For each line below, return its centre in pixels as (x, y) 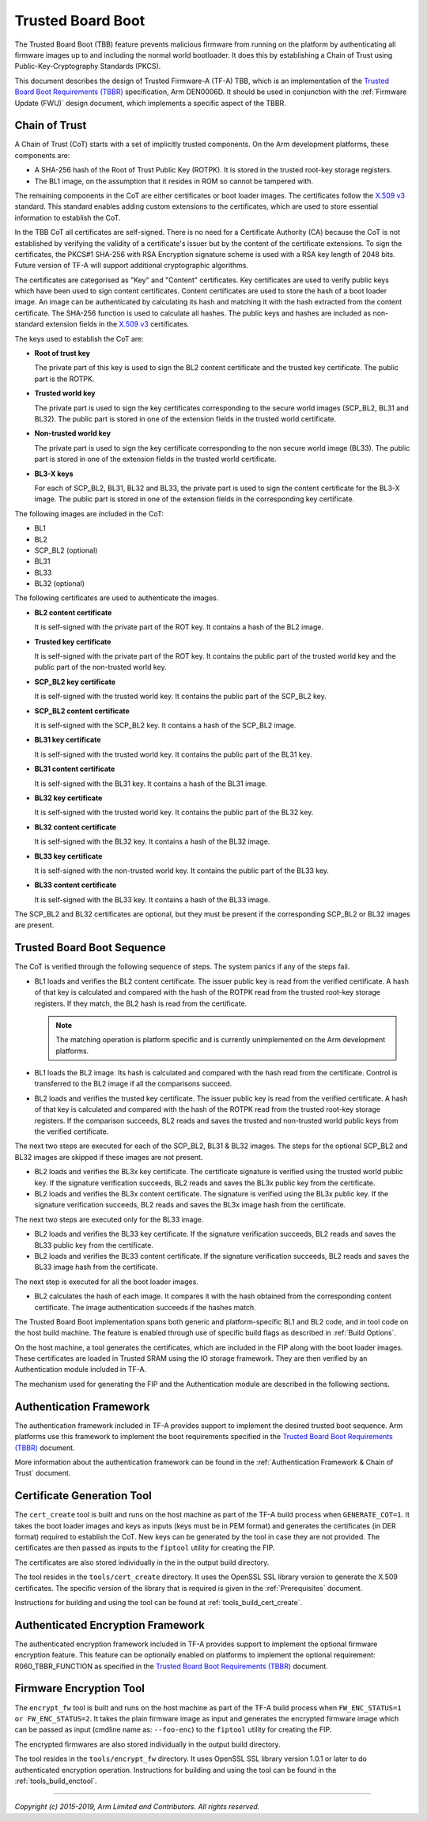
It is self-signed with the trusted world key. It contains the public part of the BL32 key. (174, 812)
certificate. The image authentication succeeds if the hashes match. (145, 1307)
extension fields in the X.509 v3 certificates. (117, 324)
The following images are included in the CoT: (89, 513)
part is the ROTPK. (64, 379)
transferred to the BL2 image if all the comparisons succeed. (133, 1084)
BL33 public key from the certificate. (94, 1245)
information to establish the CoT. (68, 217)
